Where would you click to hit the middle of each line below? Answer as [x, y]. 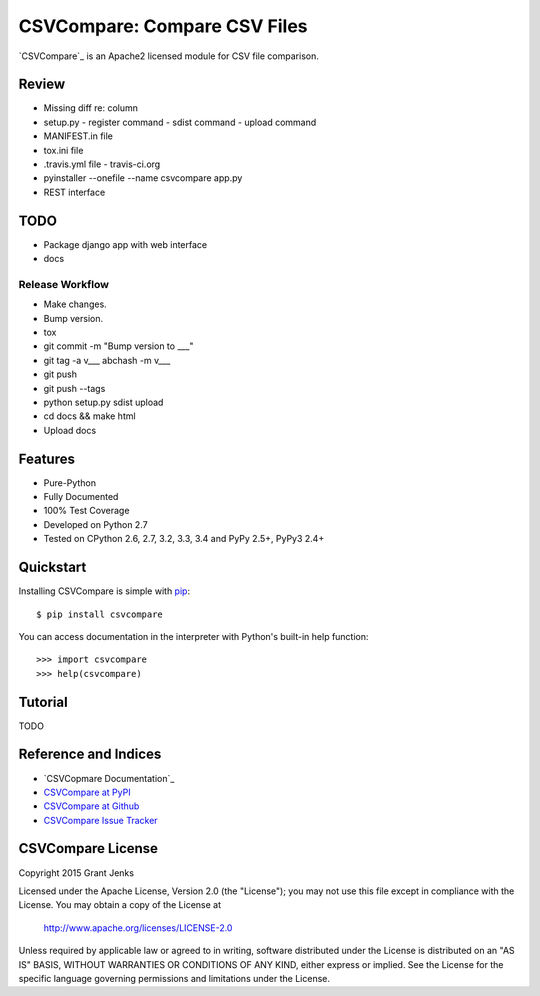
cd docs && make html [89, 416]
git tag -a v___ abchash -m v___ [107, 360]
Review [42, 84]
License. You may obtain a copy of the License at [120, 905]
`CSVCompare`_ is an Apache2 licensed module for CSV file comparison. [168, 56]
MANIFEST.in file [78, 136]
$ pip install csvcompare [100, 614]
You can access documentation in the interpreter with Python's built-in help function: [193, 636]
